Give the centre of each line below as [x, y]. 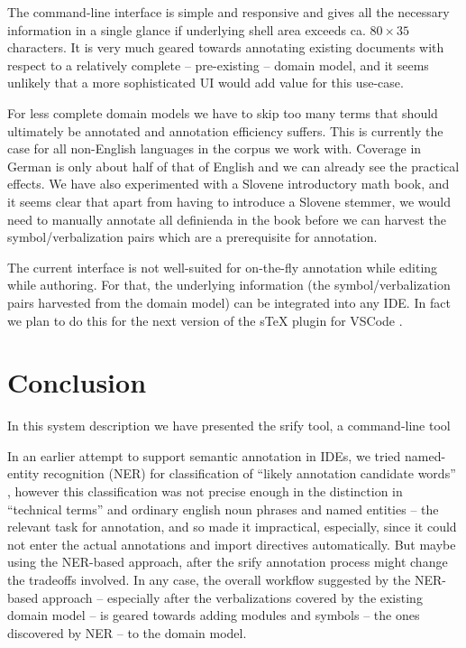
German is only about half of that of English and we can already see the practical [233, 166]
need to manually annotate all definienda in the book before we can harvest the [227, 219]
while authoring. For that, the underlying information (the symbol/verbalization [229, 285]
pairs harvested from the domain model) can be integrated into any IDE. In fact [229, 302]
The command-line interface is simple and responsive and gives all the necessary [228, 12]
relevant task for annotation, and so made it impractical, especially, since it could [232, 527]
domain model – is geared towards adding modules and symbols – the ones [214, 615]
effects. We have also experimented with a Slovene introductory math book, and [228, 184]
